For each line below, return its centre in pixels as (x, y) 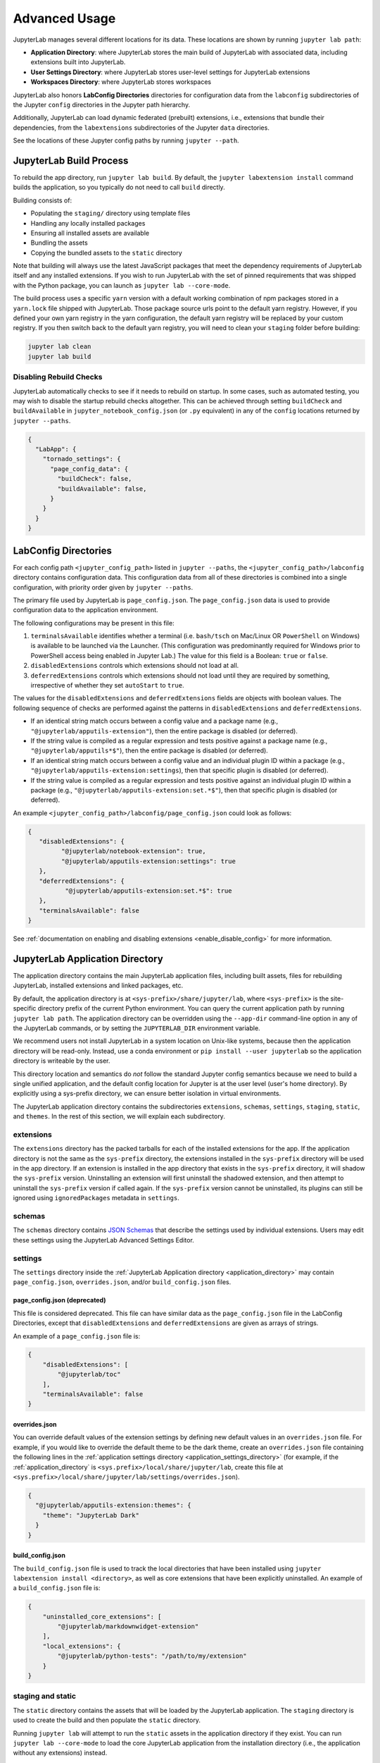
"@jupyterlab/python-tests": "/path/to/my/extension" (152, 1656)
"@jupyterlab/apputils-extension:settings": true (148, 861)
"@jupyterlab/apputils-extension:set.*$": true (148, 891)
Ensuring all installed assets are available (90, 233)
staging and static (45, 1696)
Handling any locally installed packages (88, 223)
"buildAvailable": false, (102, 489)
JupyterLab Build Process (71, 160)
